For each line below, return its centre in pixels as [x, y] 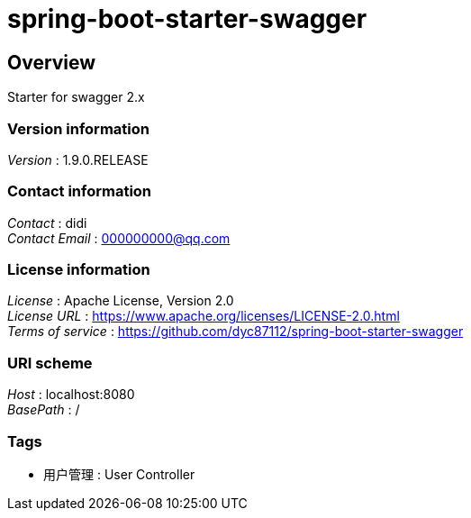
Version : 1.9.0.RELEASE [78, 159]
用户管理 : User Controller [119, 474]
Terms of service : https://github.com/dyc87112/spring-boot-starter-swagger [235, 332]
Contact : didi [47, 223]
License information [79, 270]
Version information [78, 128]
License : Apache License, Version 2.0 [121, 301]
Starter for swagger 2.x [76, 97]
